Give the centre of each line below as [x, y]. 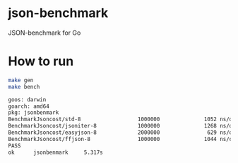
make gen [21, 80]
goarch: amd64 [29, 106]
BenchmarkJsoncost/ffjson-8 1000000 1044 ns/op [122, 139]
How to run [41, 61]
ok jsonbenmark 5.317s [55, 152]
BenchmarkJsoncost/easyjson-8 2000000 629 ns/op [122, 133]
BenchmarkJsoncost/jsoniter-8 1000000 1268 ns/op [122, 126]
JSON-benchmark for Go [44, 33]
